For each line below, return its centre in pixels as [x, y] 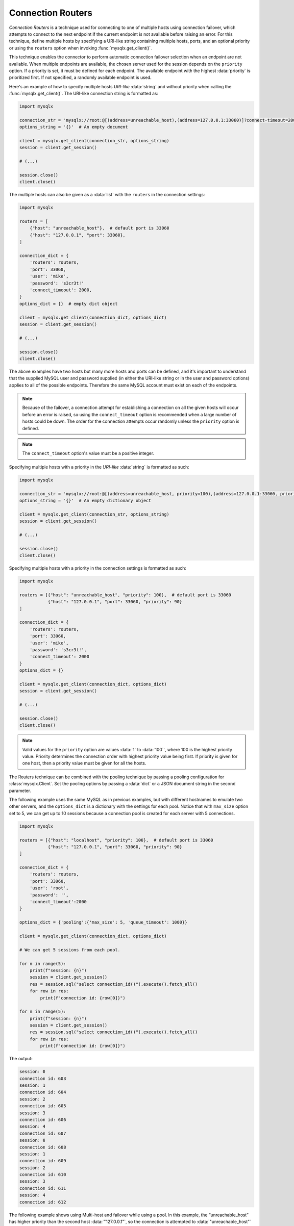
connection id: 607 [43, 1133]
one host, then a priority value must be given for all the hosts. [84, 763]
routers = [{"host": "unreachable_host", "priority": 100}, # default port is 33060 [125, 595]
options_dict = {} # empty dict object [68, 304]
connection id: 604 [43, 1092]
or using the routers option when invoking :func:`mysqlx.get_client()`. [80, 48]
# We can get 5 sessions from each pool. [70, 950]
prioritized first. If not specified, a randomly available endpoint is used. [80, 77]
